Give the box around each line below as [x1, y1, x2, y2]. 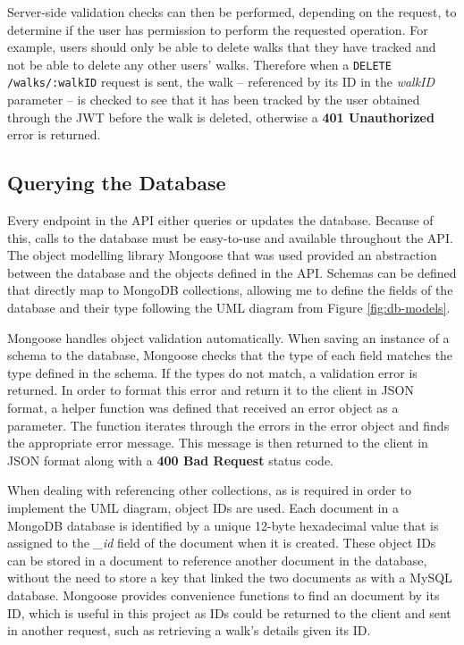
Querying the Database [7, 169, 226, 197]
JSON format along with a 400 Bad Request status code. [7, 450, 334, 469]
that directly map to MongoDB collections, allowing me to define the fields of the [7, 281, 453, 299]
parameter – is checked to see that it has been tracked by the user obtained [7, 90, 420, 109]
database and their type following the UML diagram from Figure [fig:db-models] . [7, 298, 451, 317]
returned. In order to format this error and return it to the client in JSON [7, 381, 414, 399]
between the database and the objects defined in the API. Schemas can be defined [7, 263, 457, 281]
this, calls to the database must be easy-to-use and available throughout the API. [7, 228, 453, 247]
